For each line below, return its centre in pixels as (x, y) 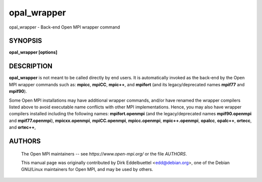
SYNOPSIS (25, 41)
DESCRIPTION (31, 66)
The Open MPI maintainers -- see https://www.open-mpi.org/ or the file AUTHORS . (104, 154)
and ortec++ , (22, 127)
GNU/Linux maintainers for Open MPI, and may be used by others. (87, 169)
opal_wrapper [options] (33, 52)
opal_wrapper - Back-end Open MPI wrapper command (65, 27)
